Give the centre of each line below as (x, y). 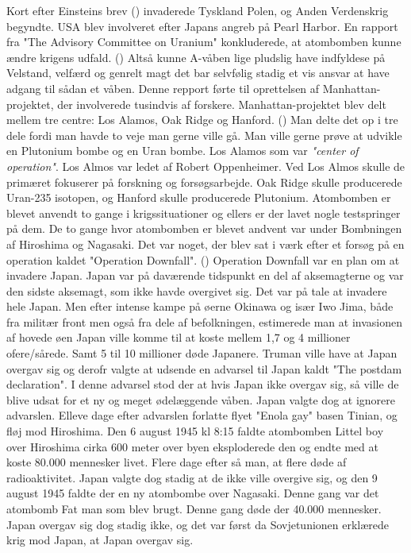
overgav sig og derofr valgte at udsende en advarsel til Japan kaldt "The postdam (204, 368)
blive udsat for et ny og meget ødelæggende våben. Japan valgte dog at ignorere (201, 399)
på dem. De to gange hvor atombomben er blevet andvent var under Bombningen (204, 228)
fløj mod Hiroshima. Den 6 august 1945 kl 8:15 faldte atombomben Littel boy (195, 431)
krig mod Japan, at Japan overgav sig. (100, 540)
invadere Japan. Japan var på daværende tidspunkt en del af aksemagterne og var (205, 275)
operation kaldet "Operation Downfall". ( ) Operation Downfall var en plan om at (203, 259)
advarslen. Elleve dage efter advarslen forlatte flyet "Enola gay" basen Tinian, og (202, 415)
